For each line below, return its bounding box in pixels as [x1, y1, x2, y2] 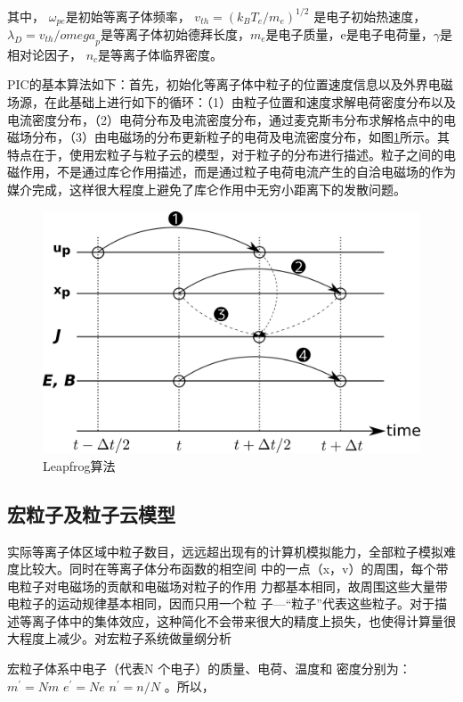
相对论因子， [7, 45, 82, 63]
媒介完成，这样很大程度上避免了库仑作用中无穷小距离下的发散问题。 [7, 179, 406, 198]
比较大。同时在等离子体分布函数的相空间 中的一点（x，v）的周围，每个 [19, 559, 436, 578]
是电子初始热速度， [313, 6, 426, 25]
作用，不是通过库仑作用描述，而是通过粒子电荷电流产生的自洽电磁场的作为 [19, 162, 456, 181]
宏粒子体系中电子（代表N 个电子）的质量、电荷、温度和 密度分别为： [7, 659, 411, 678]
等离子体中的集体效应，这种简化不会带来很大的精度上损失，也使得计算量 [19, 611, 443, 630]
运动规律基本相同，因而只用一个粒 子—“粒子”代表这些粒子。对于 [56, 594, 435, 613]
